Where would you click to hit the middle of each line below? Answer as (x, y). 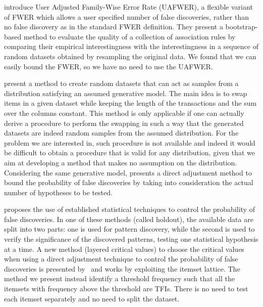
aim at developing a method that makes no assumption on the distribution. (121, 162)
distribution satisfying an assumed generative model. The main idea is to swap (126, 93)
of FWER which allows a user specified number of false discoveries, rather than (126, 16)
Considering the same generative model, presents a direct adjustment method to (128, 172)
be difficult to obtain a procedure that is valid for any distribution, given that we (129, 152)
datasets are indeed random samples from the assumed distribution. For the (121, 133)
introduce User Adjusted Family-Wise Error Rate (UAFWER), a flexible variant (128, 7)
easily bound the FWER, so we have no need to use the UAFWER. (109, 66)
